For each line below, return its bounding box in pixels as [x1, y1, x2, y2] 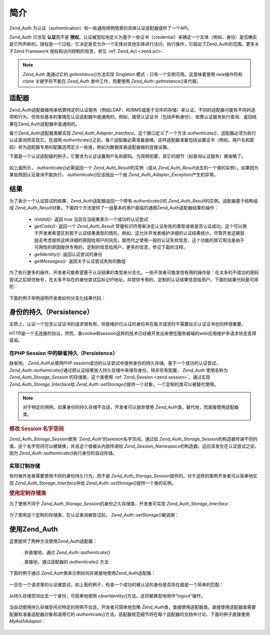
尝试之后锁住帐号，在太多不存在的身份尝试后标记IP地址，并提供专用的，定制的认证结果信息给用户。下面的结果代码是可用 [9, 276, 258, 282]
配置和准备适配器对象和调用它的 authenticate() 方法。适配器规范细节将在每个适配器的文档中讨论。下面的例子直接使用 [9, 611, 250, 617]
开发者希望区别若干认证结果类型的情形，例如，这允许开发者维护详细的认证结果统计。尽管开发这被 [38, 230, 240, 236]
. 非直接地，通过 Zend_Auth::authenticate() [21, 549, 110, 555]
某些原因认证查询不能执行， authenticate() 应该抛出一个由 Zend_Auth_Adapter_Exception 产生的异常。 [9, 171, 218, 177]
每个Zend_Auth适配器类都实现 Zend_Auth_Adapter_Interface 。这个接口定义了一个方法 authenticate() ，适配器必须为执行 [9, 130, 256, 136]
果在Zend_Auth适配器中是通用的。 [9, 120, 80, 127]
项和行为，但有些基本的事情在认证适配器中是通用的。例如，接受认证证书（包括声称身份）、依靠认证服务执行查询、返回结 [9, 114, 257, 120]
